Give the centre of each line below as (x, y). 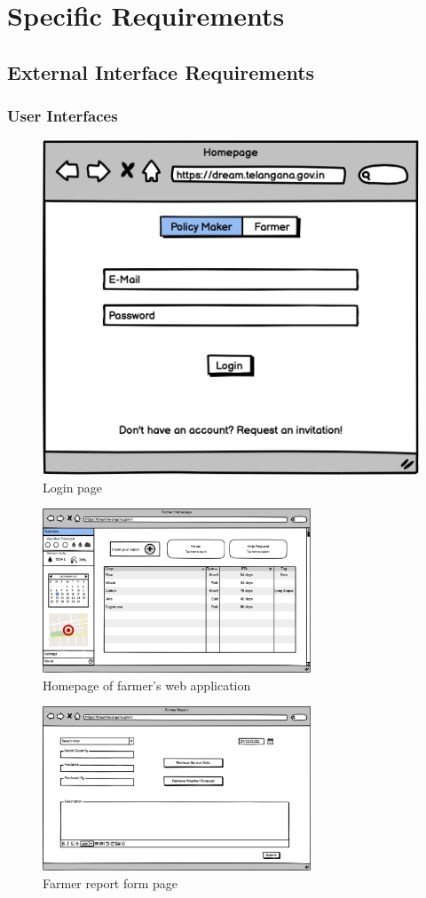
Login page (73, 487)
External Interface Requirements (161, 71)
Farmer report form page (110, 882)
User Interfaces (63, 116)
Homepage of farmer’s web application (147, 685)
